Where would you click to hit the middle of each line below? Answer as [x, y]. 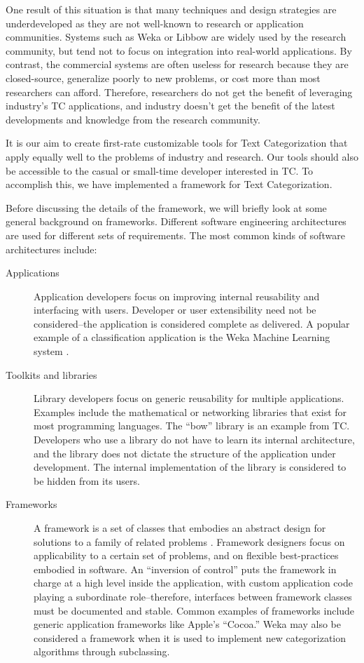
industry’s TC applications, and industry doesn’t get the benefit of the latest [170, 106]
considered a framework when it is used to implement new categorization [190, 637]
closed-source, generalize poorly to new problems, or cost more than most [163, 78]
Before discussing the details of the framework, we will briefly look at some [166, 207]
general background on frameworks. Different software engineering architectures [176, 221]
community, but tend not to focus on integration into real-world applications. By [179, 50]
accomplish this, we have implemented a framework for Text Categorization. [169, 184]
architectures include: [51, 249]
